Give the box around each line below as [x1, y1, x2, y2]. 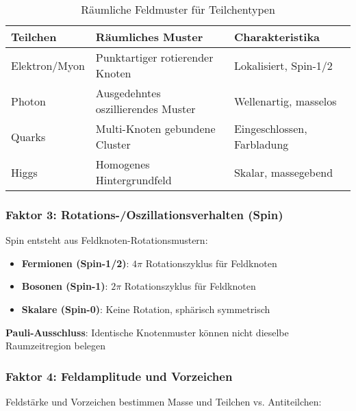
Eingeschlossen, [233, 121, 307, 136]
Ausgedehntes [95, 85, 161, 101]
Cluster [95, 136, 131, 152]
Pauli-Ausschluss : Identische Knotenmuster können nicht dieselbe [5, 325, 289, 339]
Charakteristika [233, 29, 320, 45]
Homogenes [95, 156, 150, 172]
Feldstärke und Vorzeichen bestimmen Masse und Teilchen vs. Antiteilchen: [5, 395, 322, 408]
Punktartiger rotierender [95, 49, 214, 65]
